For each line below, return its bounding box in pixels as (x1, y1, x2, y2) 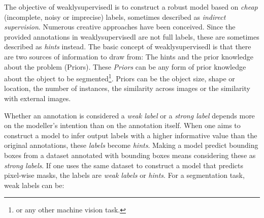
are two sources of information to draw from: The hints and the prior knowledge (4, 51, 253, 61)
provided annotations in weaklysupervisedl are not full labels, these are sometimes (4, 31, 259, 42)
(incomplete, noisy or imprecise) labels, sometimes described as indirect (4, 11, 226, 22)
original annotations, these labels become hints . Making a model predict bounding (4, 140, 258, 150)
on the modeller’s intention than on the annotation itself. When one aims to (4, 120, 241, 131)
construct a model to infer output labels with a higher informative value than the (4, 130, 257, 140)
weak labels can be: (4, 179, 64, 190)
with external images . (4, 93, 71, 103)
